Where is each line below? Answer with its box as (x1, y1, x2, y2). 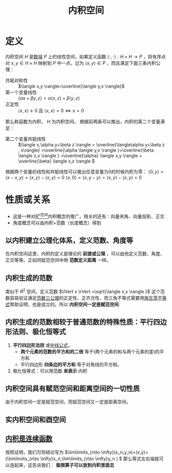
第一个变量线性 (5, 89, 37, 95)
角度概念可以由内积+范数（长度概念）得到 (12, 220, 101, 226)
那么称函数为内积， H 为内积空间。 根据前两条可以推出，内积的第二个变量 (5, 118, 161, 124)
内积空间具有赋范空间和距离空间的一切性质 (5, 384, 140, 393)
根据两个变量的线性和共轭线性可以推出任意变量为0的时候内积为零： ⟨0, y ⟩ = (5, 168, 164, 175)
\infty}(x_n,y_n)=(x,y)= (101, 449, 148, 455)
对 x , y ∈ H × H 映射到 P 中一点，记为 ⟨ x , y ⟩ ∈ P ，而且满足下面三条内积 (5, 60, 156, 66)
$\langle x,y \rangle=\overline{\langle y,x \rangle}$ (18, 83, 125, 89)
